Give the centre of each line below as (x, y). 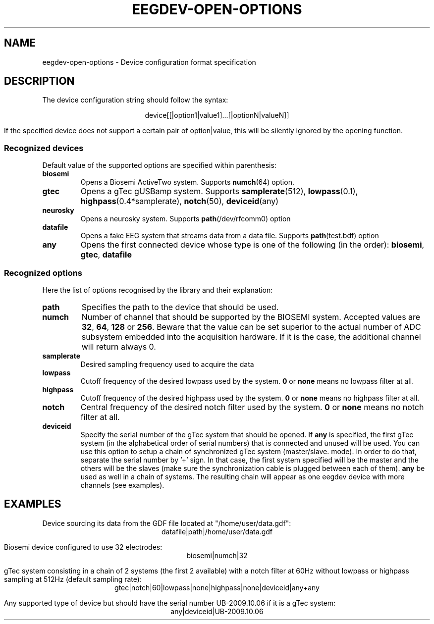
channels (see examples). (122, 485)
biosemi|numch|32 (217, 555)
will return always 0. (119, 346)
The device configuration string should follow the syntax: (135, 100)
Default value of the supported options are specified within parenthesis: (159, 165)
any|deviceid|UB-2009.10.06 (217, 611)
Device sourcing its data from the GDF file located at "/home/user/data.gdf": (167, 523)
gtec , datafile (106, 255)
